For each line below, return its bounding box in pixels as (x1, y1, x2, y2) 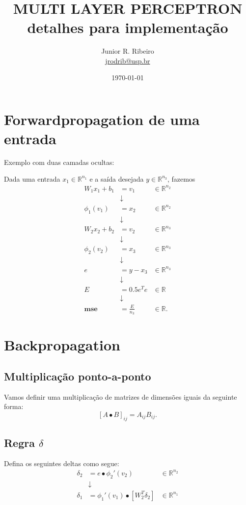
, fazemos (167, 173, 195, 184)
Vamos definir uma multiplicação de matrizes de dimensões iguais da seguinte (4, 391, 237, 402)
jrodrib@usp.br (105, 55, 150, 65)
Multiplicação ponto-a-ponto (4, 368, 151, 383)
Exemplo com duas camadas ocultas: (4, 157, 114, 167)
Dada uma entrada (4, 173, 60, 184)
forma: (4, 401, 24, 411)
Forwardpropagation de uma (4, 109, 200, 129)
